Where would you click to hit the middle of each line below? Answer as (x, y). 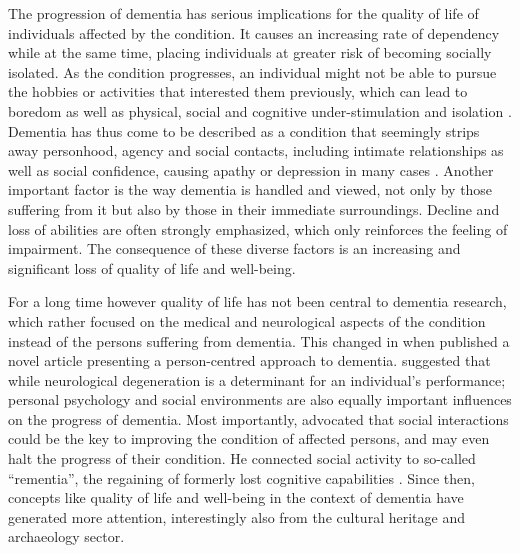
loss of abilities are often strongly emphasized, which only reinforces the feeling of (258, 228)
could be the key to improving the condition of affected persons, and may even (249, 438)
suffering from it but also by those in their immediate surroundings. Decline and (254, 208)
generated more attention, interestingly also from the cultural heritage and (236, 516)
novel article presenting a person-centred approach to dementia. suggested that (249, 360)
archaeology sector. (66, 536)
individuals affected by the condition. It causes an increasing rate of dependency (254, 32)
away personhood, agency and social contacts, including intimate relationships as (256, 150)
